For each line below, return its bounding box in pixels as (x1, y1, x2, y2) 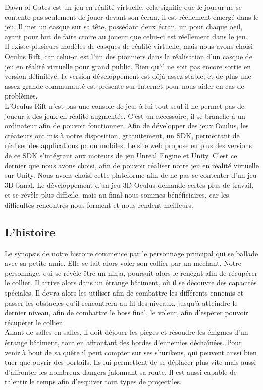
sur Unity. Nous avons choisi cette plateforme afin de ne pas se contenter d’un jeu (5, 170, 257, 180)
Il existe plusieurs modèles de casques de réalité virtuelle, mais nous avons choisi (5, 41, 253, 52)
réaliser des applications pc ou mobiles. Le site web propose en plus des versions (5, 140, 252, 151)
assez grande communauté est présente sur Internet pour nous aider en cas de (5, 80, 244, 91)
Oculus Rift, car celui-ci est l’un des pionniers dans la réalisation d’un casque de (5, 51, 252, 61)
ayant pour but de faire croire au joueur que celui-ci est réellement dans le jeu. (5, 31, 248, 41)
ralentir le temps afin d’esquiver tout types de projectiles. (5, 376, 182, 387)
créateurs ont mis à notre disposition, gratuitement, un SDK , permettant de (5, 130, 240, 140)
